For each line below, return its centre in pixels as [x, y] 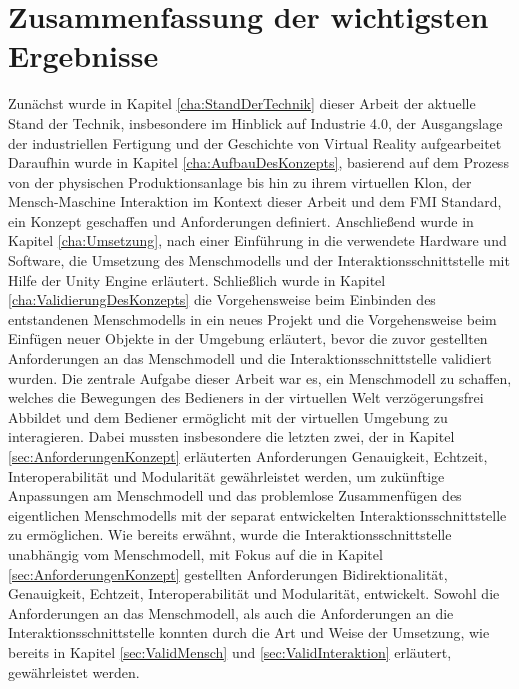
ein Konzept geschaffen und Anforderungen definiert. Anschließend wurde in [241, 220]
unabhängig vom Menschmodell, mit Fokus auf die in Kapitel [195, 553]
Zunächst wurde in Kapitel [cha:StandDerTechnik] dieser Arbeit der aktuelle [242, 103]
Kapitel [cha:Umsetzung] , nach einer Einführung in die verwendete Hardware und [257, 240]
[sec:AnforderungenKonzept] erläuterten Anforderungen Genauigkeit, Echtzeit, [248, 456]
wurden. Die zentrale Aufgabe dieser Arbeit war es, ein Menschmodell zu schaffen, [260, 377]
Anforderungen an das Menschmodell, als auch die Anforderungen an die [231, 612]
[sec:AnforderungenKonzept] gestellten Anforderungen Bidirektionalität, [228, 573]
